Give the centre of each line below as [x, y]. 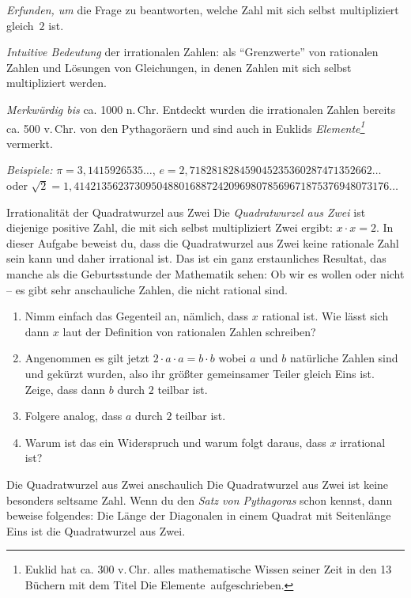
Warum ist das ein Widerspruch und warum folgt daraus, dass [175, 442]
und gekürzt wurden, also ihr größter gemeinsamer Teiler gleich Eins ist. [200, 373]
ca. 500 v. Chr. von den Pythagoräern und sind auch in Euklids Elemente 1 [186, 127]
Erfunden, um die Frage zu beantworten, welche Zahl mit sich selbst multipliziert [203, 9]
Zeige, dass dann [65, 389]
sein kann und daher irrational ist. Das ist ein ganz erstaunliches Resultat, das [196, 258]
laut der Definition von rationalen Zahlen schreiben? [189, 331]
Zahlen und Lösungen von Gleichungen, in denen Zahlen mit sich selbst [179, 67]
